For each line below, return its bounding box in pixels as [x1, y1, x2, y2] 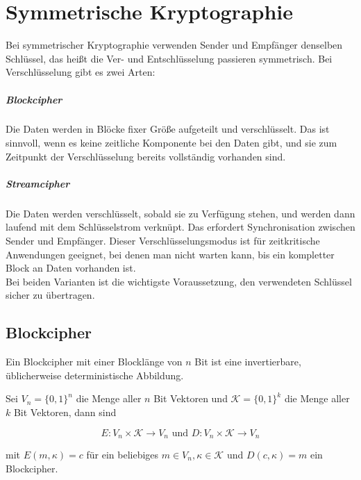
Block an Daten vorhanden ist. [6, 260, 136, 275]
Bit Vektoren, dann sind [13, 404, 117, 419]
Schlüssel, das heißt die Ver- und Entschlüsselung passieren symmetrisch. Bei [6, 51, 333, 65]
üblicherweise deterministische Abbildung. [6, 367, 184, 382]
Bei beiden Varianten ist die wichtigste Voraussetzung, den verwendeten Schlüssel [6, 274, 352, 288]
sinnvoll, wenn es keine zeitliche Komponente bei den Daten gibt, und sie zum [6, 135, 337, 150]
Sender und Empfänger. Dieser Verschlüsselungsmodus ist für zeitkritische [6, 233, 320, 247]
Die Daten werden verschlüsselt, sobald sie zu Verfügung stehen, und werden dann [6, 206, 355, 220]
